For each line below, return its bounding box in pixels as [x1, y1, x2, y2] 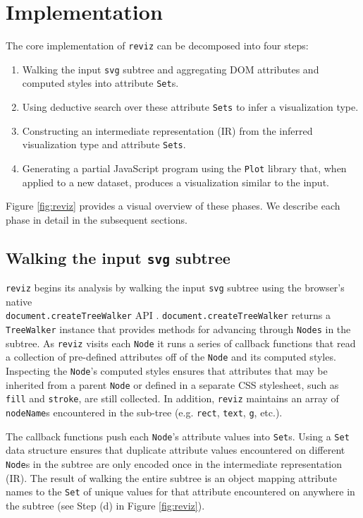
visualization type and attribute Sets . [22, 137, 186, 152]
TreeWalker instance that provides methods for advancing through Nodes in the [6, 322, 351, 337]
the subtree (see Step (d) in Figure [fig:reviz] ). [6, 498, 205, 512]
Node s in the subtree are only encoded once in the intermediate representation [6, 456, 343, 471]
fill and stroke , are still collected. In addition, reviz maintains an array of [6, 391, 339, 406]
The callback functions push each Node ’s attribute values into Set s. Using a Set [6, 428, 350, 443]
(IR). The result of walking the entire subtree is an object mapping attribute [6, 470, 337, 485]
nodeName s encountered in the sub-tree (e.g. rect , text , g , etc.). [6, 405, 283, 420]
